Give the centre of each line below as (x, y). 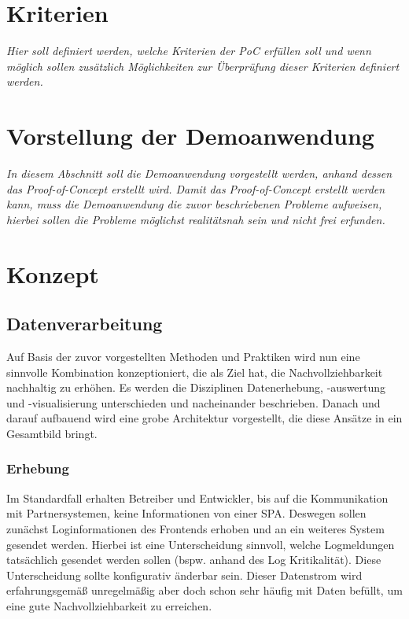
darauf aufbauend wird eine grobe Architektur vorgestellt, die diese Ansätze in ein (204, 418)
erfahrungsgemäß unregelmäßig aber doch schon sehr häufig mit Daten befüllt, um (204, 590)
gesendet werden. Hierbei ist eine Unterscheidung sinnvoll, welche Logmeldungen (201, 544)
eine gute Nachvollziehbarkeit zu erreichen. (109, 605)
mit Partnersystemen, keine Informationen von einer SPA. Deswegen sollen (186, 513)
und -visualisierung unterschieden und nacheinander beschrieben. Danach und (193, 402)
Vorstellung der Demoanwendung (190, 136)
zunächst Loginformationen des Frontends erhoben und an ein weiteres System (195, 528)
